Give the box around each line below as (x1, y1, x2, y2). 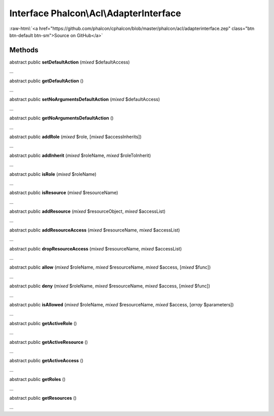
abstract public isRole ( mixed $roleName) (9, 171, 96, 177)
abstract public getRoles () (9, 376, 66, 382)
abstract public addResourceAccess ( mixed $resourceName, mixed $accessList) (9, 227, 180, 233)
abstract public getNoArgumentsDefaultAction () (9, 115, 114, 121)
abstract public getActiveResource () (9, 339, 88, 345)
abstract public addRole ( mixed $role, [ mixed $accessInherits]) (9, 134, 142, 140)
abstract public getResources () (9, 395, 77, 401)
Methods (9, 46, 39, 54)
